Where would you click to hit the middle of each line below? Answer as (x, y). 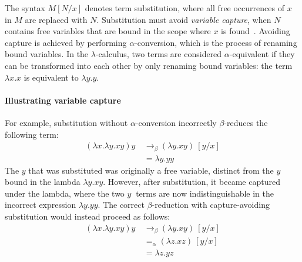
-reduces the (246, 122)
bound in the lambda (43, 182)
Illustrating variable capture (63, 100)
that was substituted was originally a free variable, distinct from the (151, 170)
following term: (32, 134)
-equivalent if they (262, 54)
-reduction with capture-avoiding (211, 205)
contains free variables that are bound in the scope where (108, 31)
